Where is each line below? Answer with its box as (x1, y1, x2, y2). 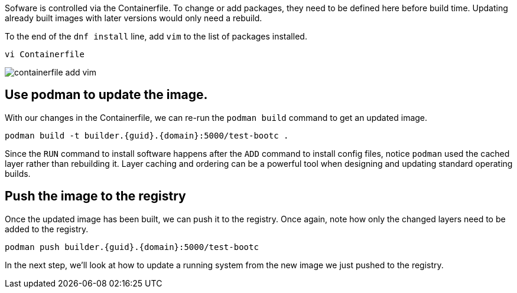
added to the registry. (5, 223, 89, 234)
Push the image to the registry (5, 189, 186, 204)
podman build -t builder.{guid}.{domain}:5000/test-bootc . (5, 130, 289, 140)
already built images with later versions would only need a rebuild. (5, 13, 262, 23)
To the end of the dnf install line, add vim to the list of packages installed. (5, 31, 307, 41)
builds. (5, 168, 31, 179)
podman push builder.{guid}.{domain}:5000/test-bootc (5, 242, 259, 252)
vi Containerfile (5, 50, 84, 59)
